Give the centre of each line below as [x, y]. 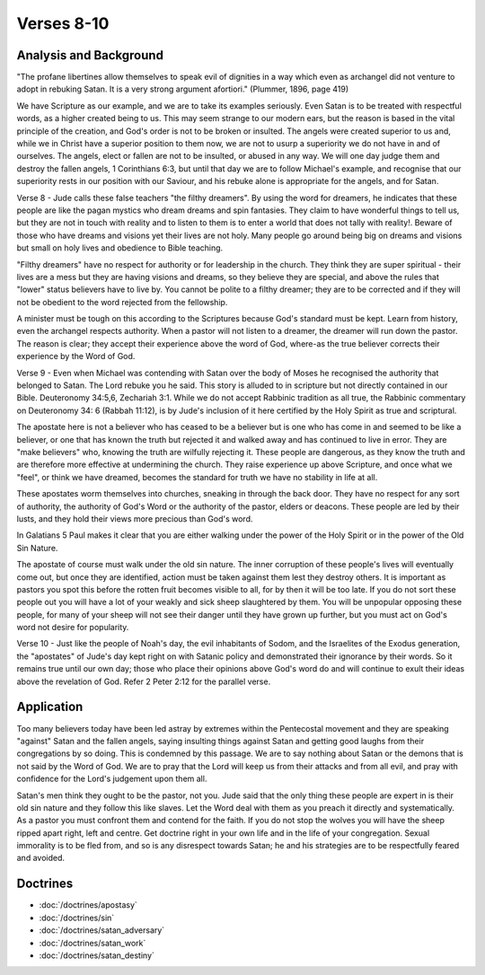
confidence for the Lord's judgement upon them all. [112, 779]
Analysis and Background [90, 55]
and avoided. [41, 858]
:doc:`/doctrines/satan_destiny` [97, 955]
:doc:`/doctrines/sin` [77, 918]
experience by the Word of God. [76, 356]
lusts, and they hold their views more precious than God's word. [135, 518]
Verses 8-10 [63, 23]
